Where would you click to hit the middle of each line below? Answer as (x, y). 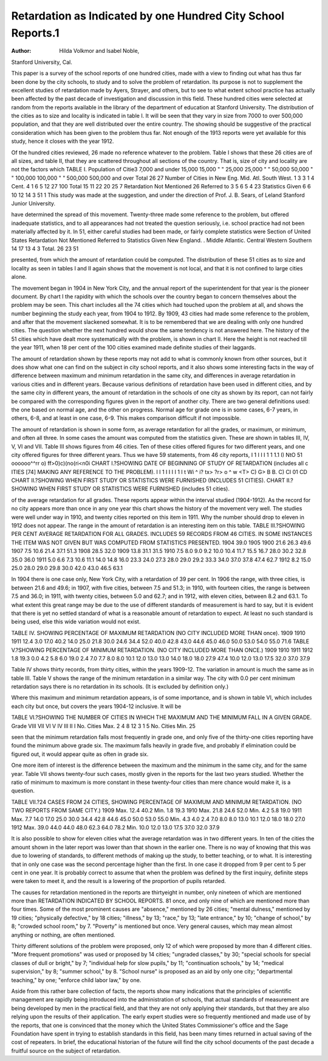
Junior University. (33, 203)
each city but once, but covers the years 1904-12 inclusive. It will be (96, 706)
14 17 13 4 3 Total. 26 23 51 (45, 249)
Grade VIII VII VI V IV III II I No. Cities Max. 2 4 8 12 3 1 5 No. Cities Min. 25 (103, 726)
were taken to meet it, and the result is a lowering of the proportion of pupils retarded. (118, 881)
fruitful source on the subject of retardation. (66, 1051)
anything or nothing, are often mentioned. (63, 935)
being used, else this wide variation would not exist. (76, 622)
